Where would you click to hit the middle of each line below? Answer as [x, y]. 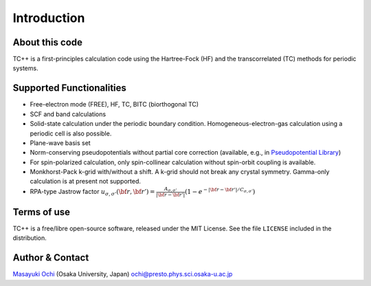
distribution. [30, 238]
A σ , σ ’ [170, 189]
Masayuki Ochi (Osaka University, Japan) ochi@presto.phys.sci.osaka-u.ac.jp [123, 274]
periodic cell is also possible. [71, 133]
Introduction [49, 18]
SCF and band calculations [68, 114]
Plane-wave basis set [60, 143]
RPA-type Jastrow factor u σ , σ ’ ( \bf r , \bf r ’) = [92, 192]
